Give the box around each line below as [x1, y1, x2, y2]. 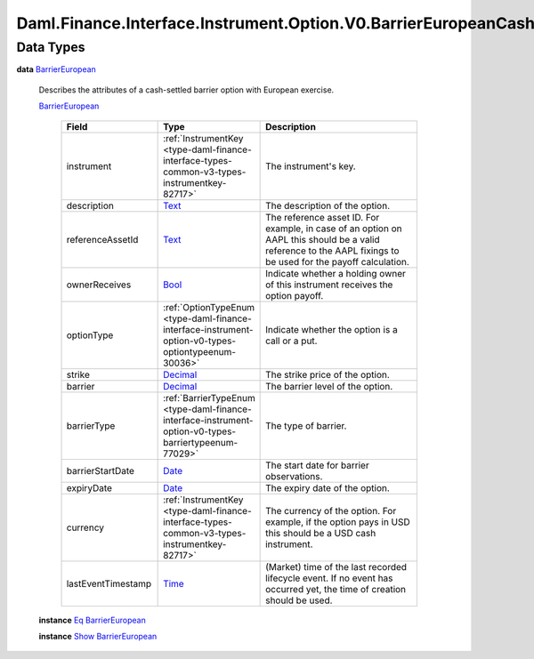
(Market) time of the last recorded [265, 560, 408, 573]
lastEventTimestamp [66, 577, 152, 590]
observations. [265, 470, 323, 482]
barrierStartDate [66, 464, 135, 477]
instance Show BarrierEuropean [38, 631, 158, 641]
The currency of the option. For [265, 504, 397, 517]
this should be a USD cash [265, 526, 376, 539]
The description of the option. [265, 199, 391, 212]
